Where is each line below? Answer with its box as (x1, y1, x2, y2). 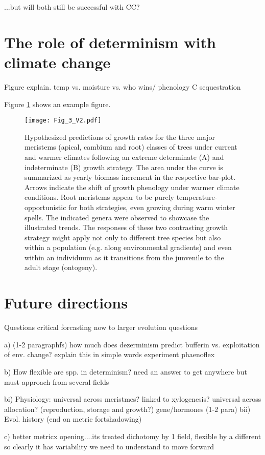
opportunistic (25, 201, 66, 212)
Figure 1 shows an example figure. (4, 98, 111, 109)
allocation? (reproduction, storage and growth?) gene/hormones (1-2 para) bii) (4, 403, 251, 414)
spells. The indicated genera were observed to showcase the (25, 212, 209, 222)
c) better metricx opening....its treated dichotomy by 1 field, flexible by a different (4, 430, 261, 441)
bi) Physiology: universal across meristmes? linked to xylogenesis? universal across (4, 394, 261, 404)
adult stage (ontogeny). (25, 262, 98, 273)
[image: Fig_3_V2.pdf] (25, 117, 102, 125)
